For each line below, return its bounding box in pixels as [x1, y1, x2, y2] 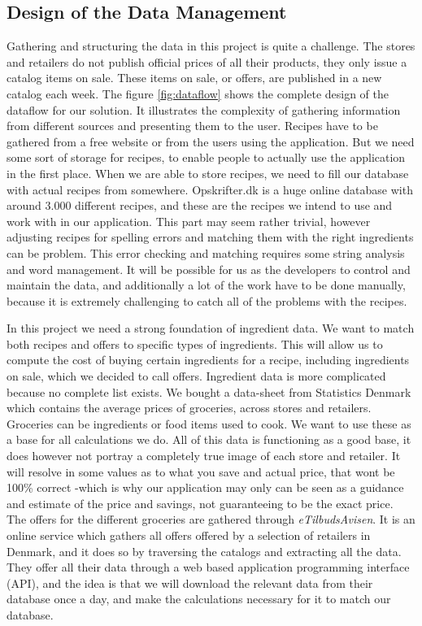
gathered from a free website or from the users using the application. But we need [7, 133, 415, 150]
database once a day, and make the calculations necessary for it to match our [7, 590, 391, 607]
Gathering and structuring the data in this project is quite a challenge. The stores [7, 37, 415, 54]
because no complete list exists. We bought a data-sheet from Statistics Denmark [7, 383, 411, 400]
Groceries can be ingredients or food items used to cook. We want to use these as [7, 415, 411, 432]
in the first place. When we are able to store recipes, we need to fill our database [7, 164, 409, 181]
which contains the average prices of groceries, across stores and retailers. [7, 399, 372, 416]
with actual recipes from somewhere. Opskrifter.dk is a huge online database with [7, 180, 413, 198]
